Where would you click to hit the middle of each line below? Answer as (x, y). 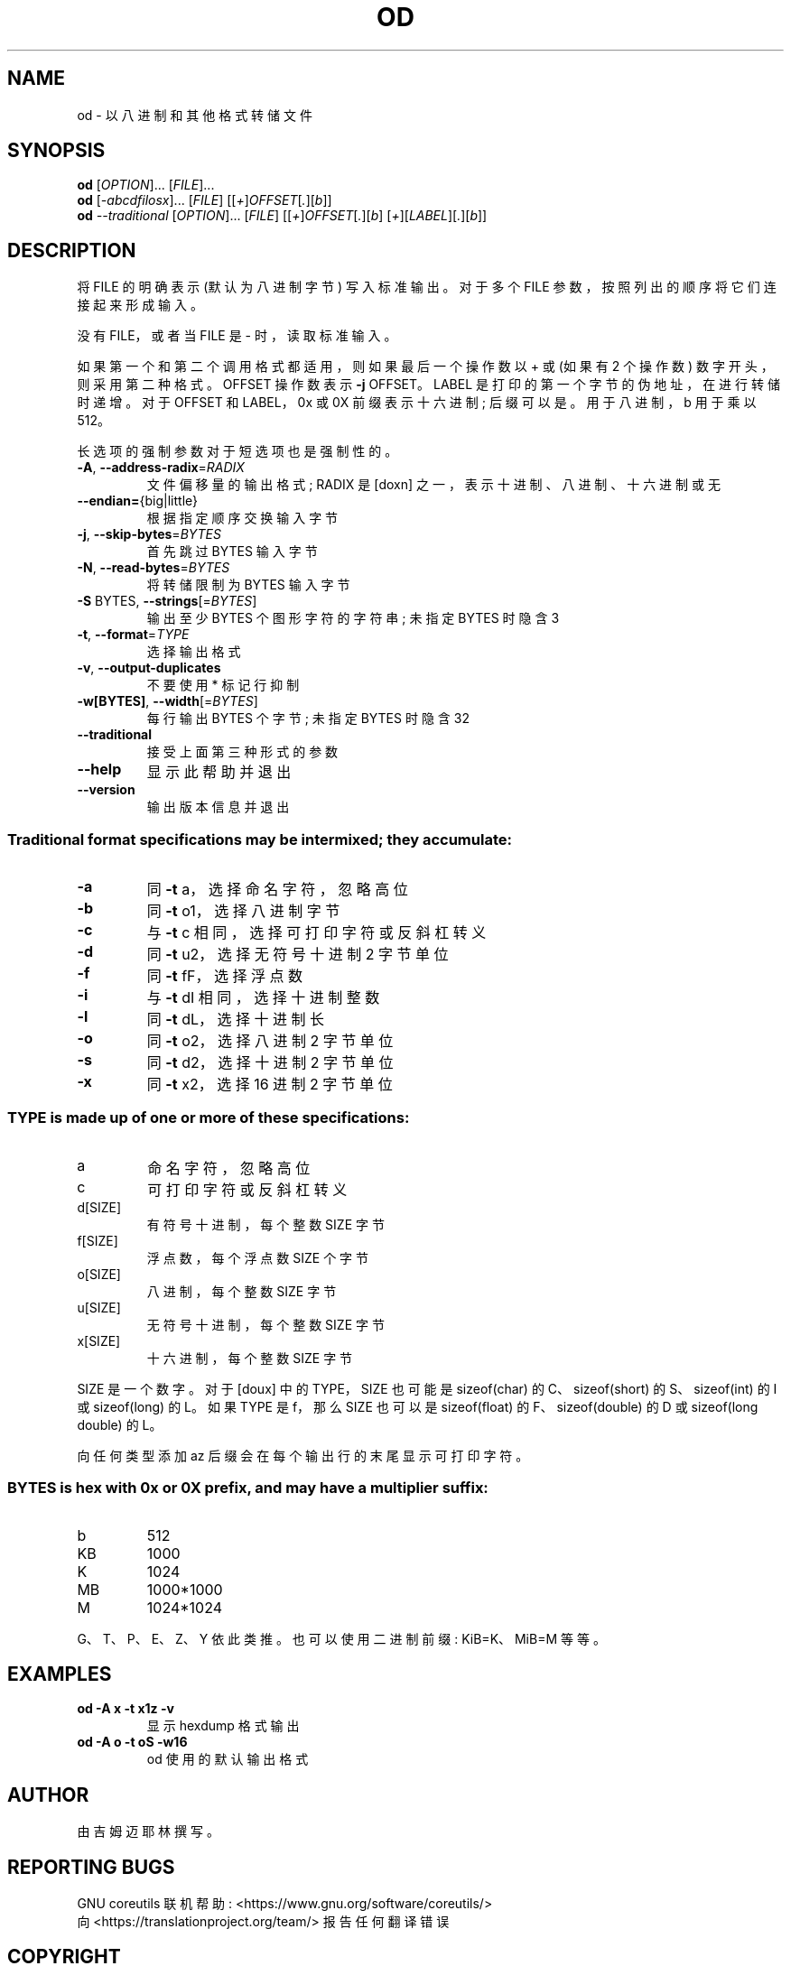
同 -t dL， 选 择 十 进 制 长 (235, 1020)
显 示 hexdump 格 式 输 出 (223, 1726)
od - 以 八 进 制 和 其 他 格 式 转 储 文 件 (195, 115)
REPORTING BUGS (91, 1867)
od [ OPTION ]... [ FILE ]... (146, 185)
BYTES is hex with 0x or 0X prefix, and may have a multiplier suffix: (248, 1488)
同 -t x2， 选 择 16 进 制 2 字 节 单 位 (270, 1085)
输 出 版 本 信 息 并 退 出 (218, 807)
